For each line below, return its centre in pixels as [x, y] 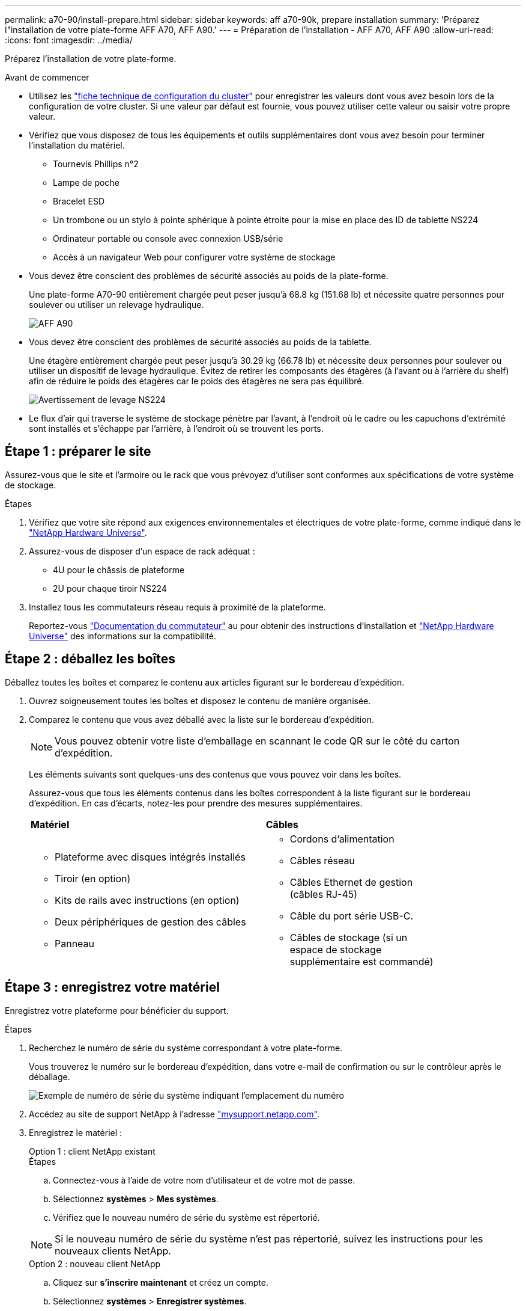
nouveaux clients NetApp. [113, 1251]
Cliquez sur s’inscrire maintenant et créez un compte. [161, 1282]
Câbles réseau [322, 860]
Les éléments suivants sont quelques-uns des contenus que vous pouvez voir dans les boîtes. [215, 774]
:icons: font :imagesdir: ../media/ [69, 40]
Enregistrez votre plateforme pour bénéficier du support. [117, 1010]
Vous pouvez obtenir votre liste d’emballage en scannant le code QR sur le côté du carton [257, 741]
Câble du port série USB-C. [352, 916]
